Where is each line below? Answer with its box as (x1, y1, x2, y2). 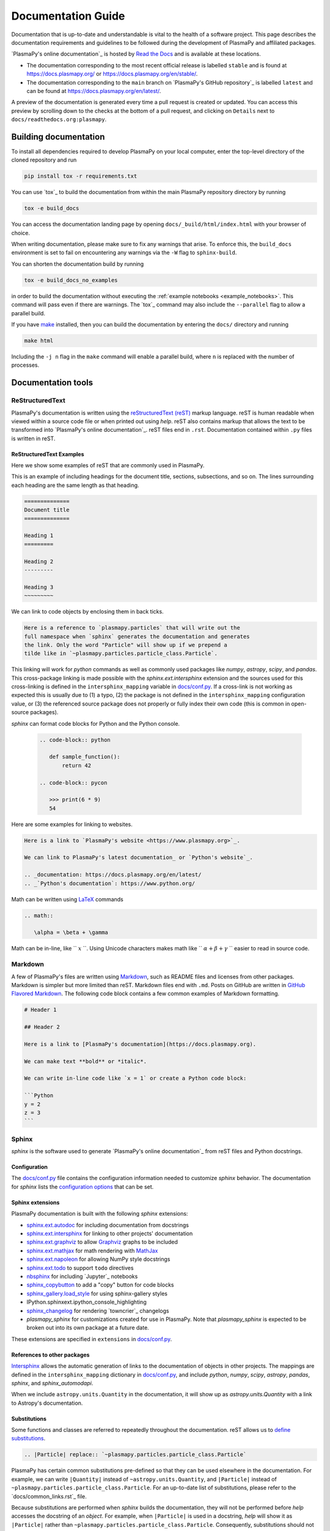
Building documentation (11, 132, 105, 142)
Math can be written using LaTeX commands (11, 895, 123, 903)
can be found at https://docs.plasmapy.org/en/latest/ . (26, 87, 161, 94)
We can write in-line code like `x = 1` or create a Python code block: (24, 1075, 247, 1082)
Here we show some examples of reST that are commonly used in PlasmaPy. (11, 462, 205, 469)
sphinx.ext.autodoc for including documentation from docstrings (26, 1221, 189, 1228)
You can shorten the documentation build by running (11, 260, 144, 268)
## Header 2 (24, 1023, 61, 1031)
